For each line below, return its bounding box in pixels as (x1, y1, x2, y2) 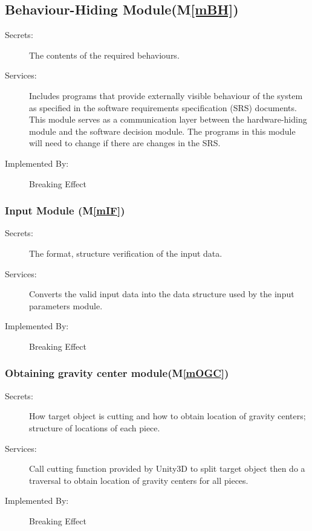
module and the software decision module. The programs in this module (29, 124, 296, 137)
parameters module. (29, 299, 103, 312)
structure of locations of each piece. (29, 421, 160, 434)
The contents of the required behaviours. (29, 48, 180, 61)
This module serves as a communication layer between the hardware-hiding (29, 113, 307, 126)
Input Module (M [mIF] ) (5, 203, 125, 218)
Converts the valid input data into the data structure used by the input (29, 288, 294, 300)
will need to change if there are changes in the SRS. (29, 137, 221, 149)
